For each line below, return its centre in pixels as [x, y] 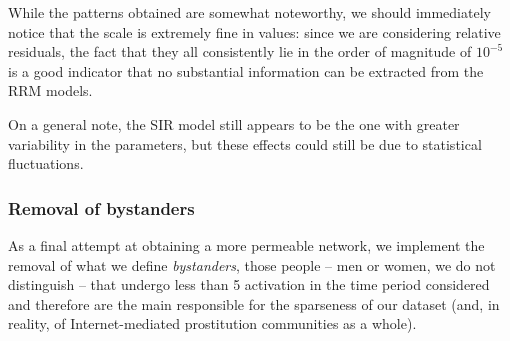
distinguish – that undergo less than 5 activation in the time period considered [249, 284]
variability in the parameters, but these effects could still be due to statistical [245, 143]
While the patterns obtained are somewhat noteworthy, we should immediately [249, 12]
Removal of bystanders [101, 207]
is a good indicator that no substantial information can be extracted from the [246, 70]
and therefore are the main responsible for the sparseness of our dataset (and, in [254, 303]
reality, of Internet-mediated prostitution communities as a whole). [212, 323]
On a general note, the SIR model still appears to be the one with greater [234, 123]
